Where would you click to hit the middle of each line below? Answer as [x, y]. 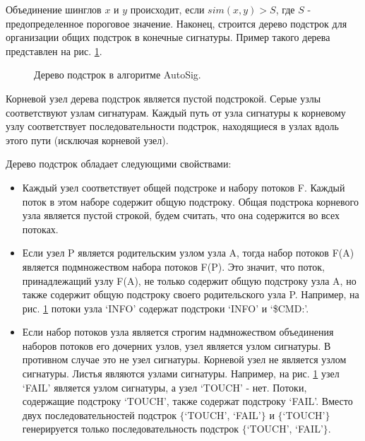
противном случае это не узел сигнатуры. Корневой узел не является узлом [184, 359]
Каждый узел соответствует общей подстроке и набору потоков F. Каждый [184, 187]
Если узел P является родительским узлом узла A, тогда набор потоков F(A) [188, 253]
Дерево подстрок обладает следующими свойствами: [119, 164]
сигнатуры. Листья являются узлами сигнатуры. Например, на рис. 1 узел [181, 374]
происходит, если [167, 9]
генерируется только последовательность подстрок [130, 429]
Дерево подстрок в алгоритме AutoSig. [118, 75]
